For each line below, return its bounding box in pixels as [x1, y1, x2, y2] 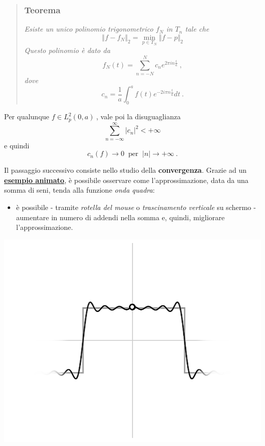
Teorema [24, 3, 61, 16]
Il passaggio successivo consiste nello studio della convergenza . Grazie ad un [4, 165, 247, 175]
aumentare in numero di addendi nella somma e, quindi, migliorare [16, 212, 225, 222]
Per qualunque [4, 111, 49, 122]
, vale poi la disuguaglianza [96, 111, 181, 122]
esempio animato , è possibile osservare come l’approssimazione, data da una [4, 174, 249, 185]
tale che [185, 23, 209, 34]
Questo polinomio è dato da [24, 45, 111, 56]
